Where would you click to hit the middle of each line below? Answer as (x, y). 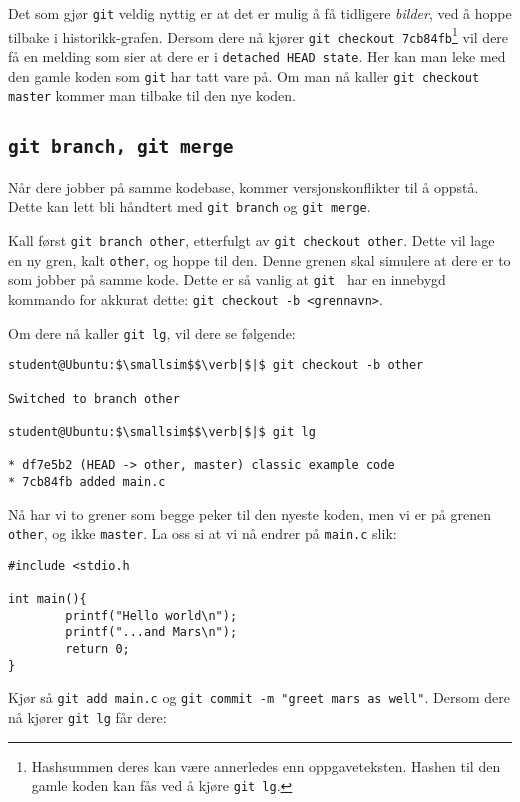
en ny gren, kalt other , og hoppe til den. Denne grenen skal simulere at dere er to (259, 259)
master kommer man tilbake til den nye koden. (152, 95)
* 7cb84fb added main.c (87, 481)
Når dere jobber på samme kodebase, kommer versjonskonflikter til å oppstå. (243, 186)
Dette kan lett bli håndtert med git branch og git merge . (189, 206)
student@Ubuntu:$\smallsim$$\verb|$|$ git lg (162, 431)
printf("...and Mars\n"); (151, 632)
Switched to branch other (94, 398)
